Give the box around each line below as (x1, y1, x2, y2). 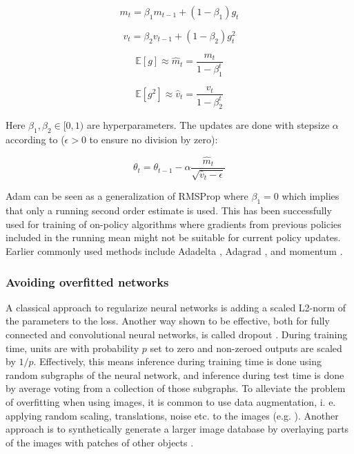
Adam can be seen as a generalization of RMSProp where (6, 189, 248, 203)
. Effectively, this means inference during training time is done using (33, 354, 322, 369)
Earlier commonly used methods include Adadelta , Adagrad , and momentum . (6, 244, 343, 258)
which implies (282, 189, 340, 203)
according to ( (6, 132, 65, 147)
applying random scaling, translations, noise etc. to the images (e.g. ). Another (6, 408, 339, 422)
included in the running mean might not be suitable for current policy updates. (6, 230, 341, 245)
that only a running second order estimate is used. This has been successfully (6, 203, 332, 218)
